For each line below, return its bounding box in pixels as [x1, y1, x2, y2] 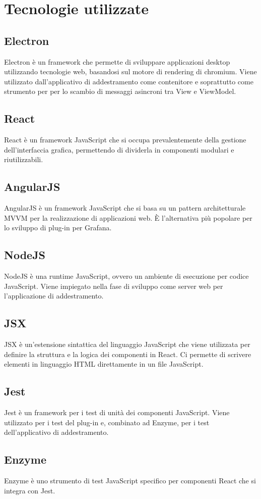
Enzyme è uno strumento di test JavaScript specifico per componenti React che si [4, 475, 256, 486]
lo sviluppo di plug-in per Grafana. [4, 222, 112, 233]
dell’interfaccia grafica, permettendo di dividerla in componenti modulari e [4, 144, 234, 155]
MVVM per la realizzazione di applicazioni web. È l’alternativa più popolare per [4, 212, 252, 223]
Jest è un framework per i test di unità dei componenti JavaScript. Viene [4, 407, 230, 418]
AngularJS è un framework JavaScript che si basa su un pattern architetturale [4, 203, 246, 213]
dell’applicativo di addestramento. [4, 427, 109, 437]
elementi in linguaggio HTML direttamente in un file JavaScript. [4, 359, 204, 369]
